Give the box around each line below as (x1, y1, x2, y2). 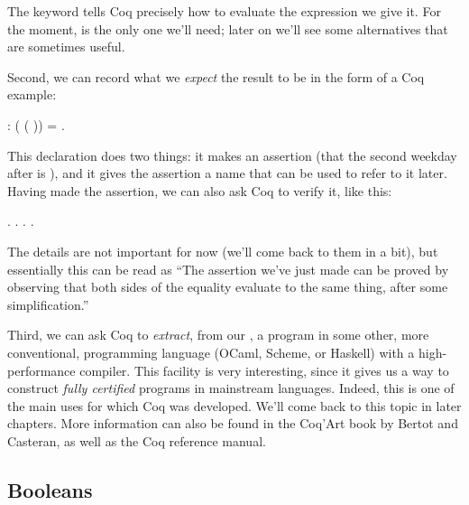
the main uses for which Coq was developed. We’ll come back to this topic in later (7, 396, 462, 415)
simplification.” (7, 295, 89, 313)
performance (7, 360, 76, 379)
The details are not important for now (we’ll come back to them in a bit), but (7, 241, 438, 260)
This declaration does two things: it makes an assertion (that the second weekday (7, 145, 457, 164)
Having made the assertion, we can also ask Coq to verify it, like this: (7, 181, 392, 200)
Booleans (7, 475, 93, 503)
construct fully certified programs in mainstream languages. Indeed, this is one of (7, 379, 455, 397)
